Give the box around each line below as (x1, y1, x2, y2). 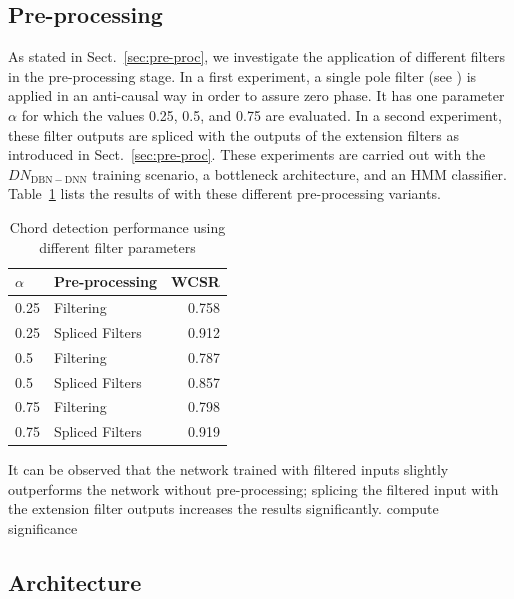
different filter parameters (39, 236, 196, 257)
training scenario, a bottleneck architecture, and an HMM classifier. (92, 163, 507, 184)
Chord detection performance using (9, 216, 226, 237)
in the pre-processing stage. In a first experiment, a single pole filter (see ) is (8, 65, 477, 86)
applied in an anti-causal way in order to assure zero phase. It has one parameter (8, 85, 505, 106)
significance (8, 518, 78, 539)
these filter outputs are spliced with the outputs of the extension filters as (8, 124, 459, 145)
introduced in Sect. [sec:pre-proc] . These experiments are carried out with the (8, 144, 486, 165)
